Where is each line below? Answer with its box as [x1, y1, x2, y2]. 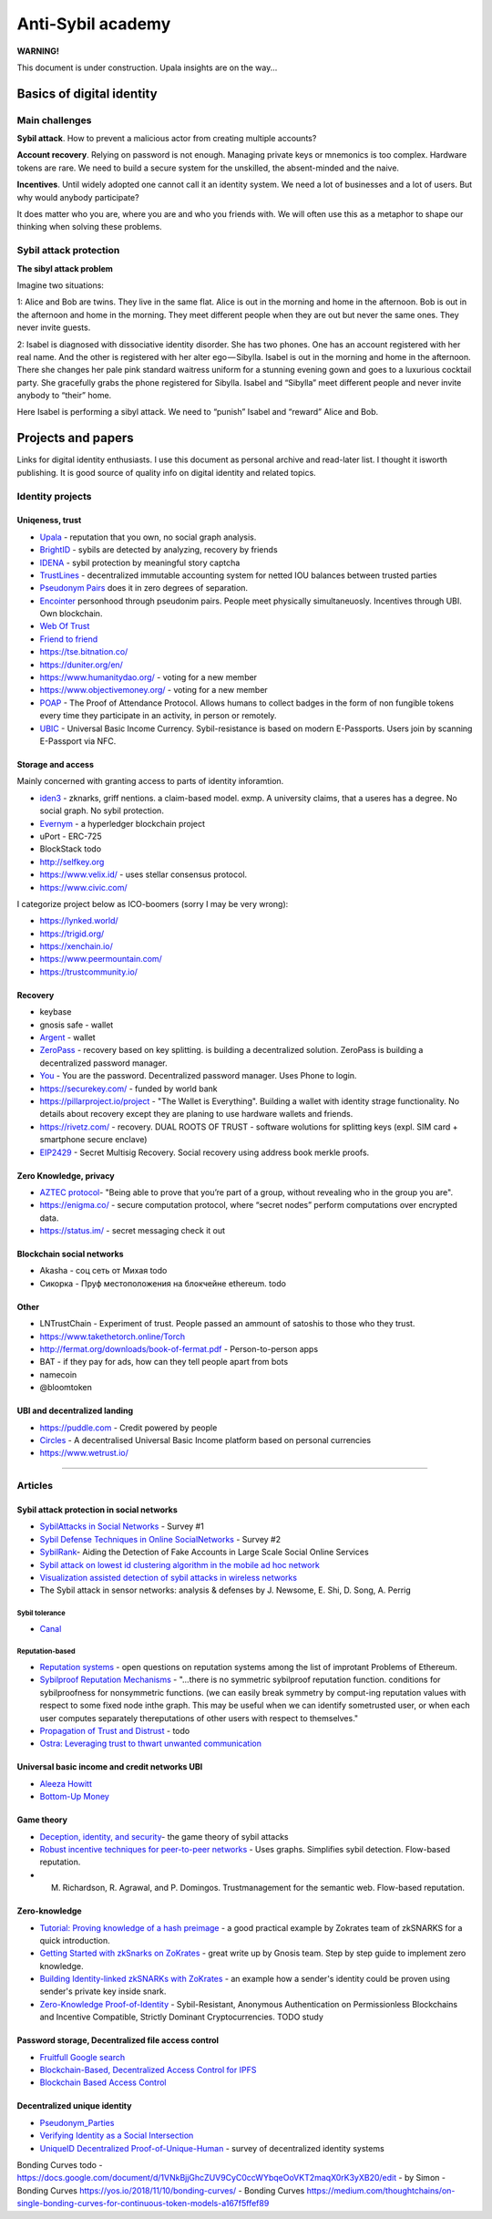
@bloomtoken [39, 1382, 93, 1393]
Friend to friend [39, 634, 98, 645]
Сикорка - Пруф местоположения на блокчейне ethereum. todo [39, 1277, 287, 1289]
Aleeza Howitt [39, 1778, 93, 1789]
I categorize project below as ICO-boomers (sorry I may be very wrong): [16, 898, 289, 909]
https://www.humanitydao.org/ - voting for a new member [39, 672, 258, 683]
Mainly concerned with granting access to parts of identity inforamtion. [16, 776, 284, 787]
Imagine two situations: [16, 279, 105, 291]
